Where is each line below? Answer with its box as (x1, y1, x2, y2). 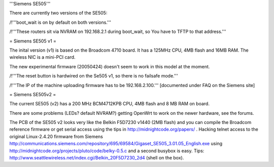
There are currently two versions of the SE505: (9, 10, 108, 16)
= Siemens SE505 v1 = (9, 38, 57, 44)
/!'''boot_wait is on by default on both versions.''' (9, 19, 112, 25)
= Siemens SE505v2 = (9, 91, 56, 97)
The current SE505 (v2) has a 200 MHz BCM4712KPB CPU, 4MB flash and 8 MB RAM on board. (9, 101, 210, 107)
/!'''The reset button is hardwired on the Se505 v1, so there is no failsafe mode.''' (9, 73, 179, 79)
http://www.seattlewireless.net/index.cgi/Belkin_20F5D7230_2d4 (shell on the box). (9, 155, 184, 161)
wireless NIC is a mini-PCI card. (9, 54, 76, 60)
